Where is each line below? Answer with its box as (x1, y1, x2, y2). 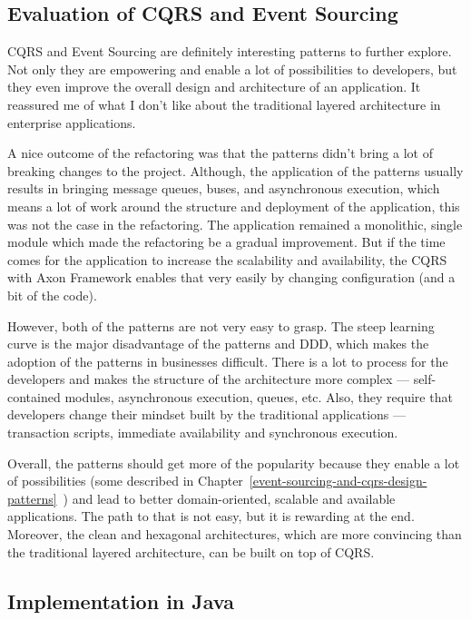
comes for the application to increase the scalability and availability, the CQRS (7, 250, 447, 269)
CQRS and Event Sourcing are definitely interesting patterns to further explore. (7, 42, 452, 61)
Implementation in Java (7, 586, 234, 615)
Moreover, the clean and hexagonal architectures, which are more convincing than (7, 525, 462, 544)
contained (7, 387, 61, 406)
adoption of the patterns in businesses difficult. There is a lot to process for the (7, 351, 448, 370)
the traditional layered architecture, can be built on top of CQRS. (7, 542, 375, 561)
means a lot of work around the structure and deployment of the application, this (7, 196, 460, 215)
